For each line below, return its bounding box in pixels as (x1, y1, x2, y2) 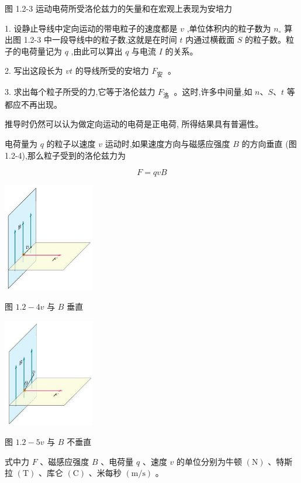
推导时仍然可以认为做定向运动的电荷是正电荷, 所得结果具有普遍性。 (5, 118, 264, 130)
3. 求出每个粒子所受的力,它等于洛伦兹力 (5, 85, 155, 97)
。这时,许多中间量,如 (174, 85, 252, 97)
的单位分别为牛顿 (177, 455, 243, 467)
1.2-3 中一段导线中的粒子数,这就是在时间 (23, 33, 177, 46)
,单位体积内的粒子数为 (186, 22, 271, 34)
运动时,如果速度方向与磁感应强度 (105, 137, 230, 149)
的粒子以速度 (46, 137, 96, 149)
